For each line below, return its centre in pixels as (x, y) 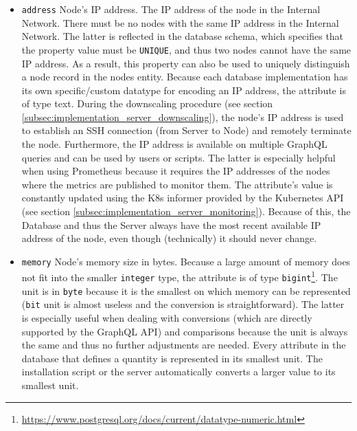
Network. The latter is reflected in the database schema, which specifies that (183, 36)
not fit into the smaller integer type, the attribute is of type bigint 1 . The (180, 276)
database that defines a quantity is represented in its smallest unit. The (172, 358)
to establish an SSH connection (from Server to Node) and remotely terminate (186, 130)
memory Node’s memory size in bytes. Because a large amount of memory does (186, 261)
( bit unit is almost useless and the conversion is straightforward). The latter (183, 304)
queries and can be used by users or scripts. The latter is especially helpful (178, 157)
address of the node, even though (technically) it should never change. (169, 238)
